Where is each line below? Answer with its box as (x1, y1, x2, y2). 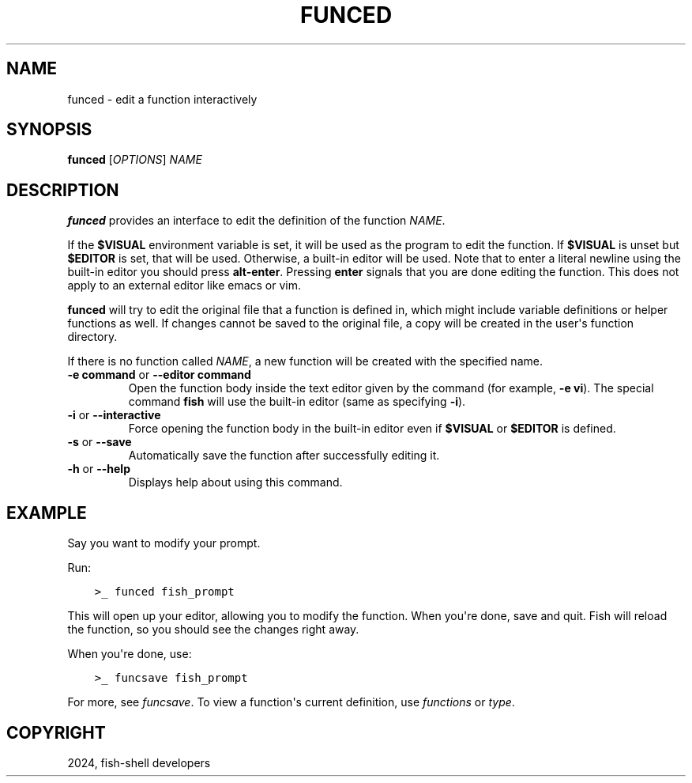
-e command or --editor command (67, 368, 251, 382)
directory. (67, 330, 118, 344)
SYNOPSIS (6, 119, 92, 140)
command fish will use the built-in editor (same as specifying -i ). (128, 395, 466, 409)
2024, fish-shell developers (67, 755, 211, 770)
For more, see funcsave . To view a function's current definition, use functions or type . (67, 695, 515, 709)
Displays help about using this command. (128, 475, 343, 490)
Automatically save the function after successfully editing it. (128, 448, 440, 463)
